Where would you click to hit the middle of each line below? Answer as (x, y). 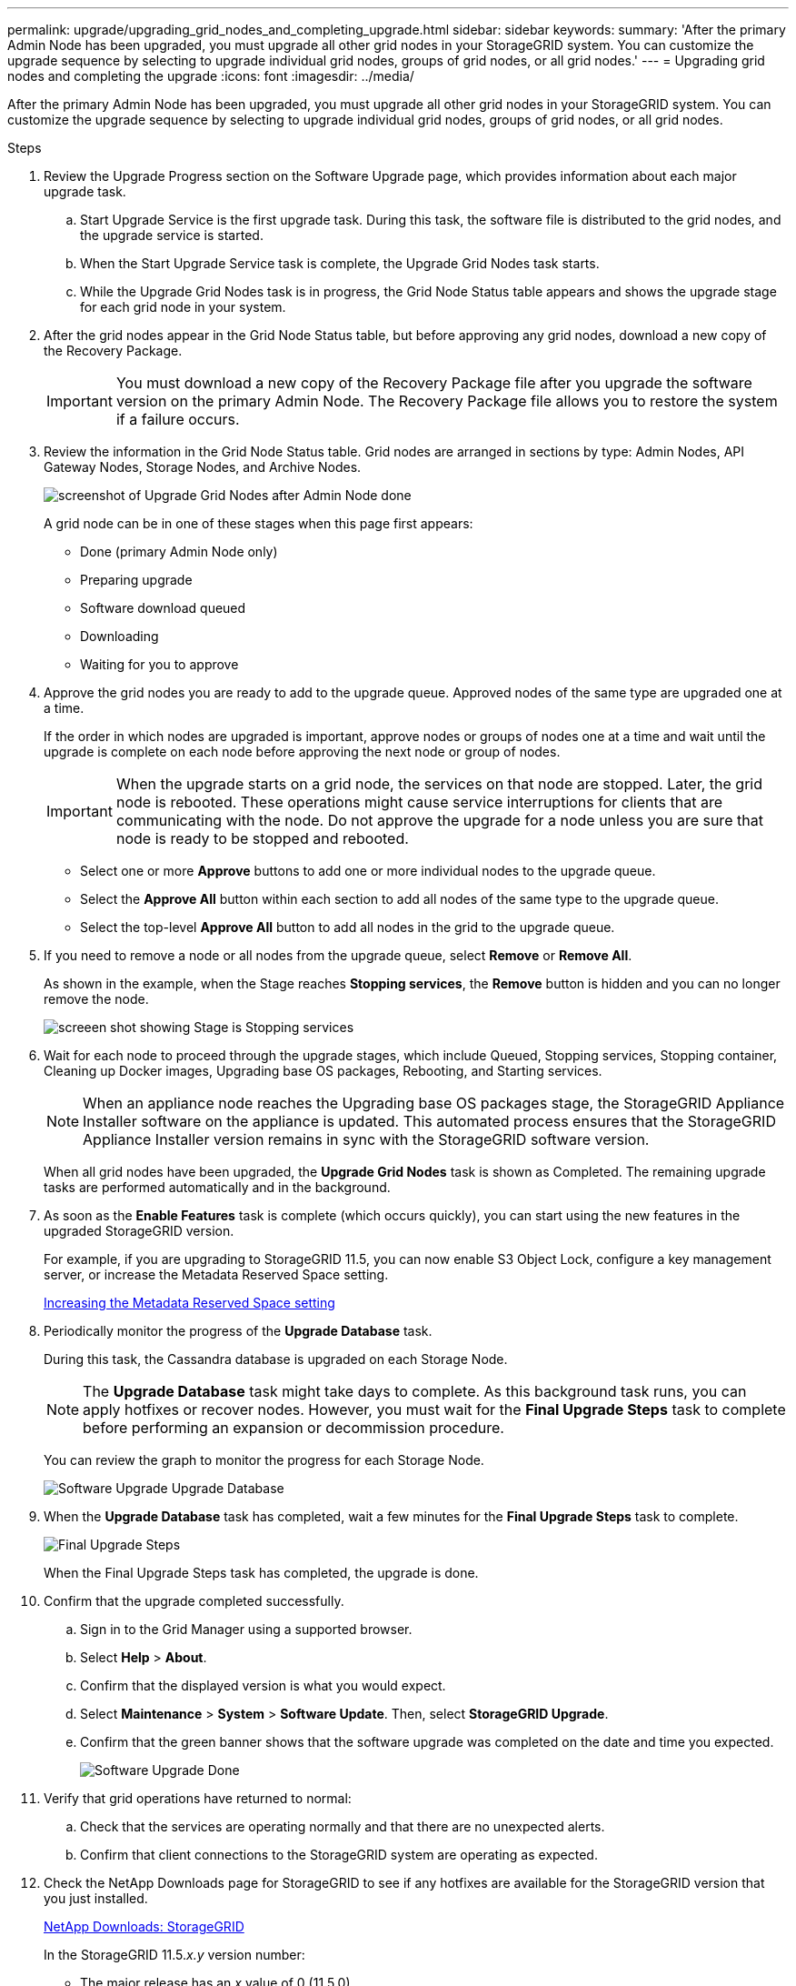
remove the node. (96, 999)
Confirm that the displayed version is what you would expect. (263, 1685)
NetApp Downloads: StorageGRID (144, 1926)
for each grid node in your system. (183, 307)
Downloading (119, 636)
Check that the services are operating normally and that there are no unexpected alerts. (343, 1826)
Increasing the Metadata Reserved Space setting (189, 1303)
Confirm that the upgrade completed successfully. (194, 1601)
